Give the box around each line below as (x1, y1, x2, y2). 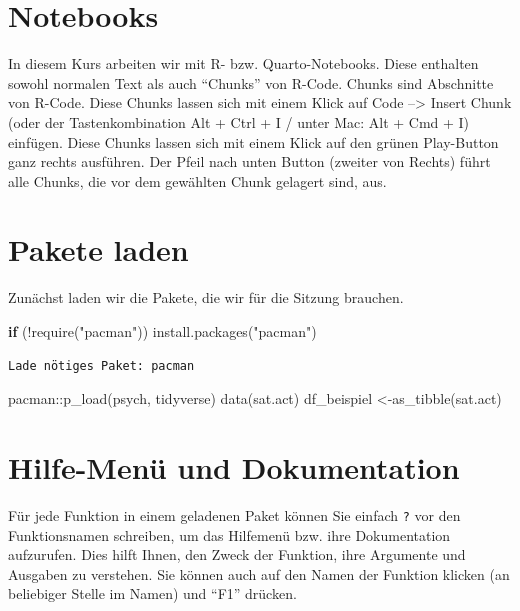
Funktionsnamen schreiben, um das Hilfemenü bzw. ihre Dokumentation (8, 524, 451, 545)
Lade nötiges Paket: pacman (8, 358, 195, 373)
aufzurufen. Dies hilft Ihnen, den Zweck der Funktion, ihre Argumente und (8, 544, 466, 565)
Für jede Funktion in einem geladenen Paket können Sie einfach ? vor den (8, 504, 461, 525)
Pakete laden (8, 229, 189, 270)
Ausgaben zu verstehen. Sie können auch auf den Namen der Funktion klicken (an (8, 563, 510, 584)
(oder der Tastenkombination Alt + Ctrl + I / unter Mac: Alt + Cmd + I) (8, 111, 470, 132)
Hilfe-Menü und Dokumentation (8, 446, 460, 487)
